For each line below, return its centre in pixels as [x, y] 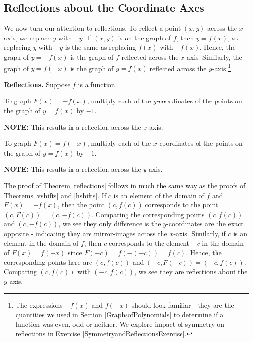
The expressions [39, 305]
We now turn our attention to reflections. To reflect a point [92, 28]
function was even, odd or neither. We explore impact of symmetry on [120, 324]
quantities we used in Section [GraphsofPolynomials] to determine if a [119, 314]
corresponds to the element [149, 243]
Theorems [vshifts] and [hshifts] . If [55, 195]
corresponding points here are [48, 262]
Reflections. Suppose [37, 84]
